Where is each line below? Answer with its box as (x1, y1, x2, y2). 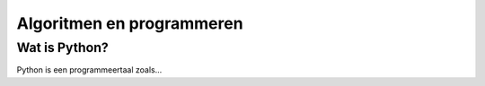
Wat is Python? (16, 39, 110, 56)
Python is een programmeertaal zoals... (16, 64, 163, 75)
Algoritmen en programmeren (16, 13, 243, 33)
